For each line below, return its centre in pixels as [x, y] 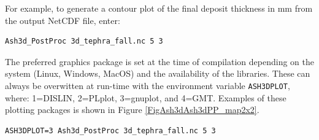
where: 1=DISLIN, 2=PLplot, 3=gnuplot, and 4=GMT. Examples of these [146, 97]
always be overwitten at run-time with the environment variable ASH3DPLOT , [148, 85]
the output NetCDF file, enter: [63, 20]
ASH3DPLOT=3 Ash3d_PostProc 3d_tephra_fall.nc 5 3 [110, 130]
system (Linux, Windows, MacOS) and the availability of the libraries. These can [158, 73]
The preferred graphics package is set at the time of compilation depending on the [159, 61]
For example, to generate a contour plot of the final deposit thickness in [140, 8]
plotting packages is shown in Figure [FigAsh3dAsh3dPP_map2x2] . [132, 110]
